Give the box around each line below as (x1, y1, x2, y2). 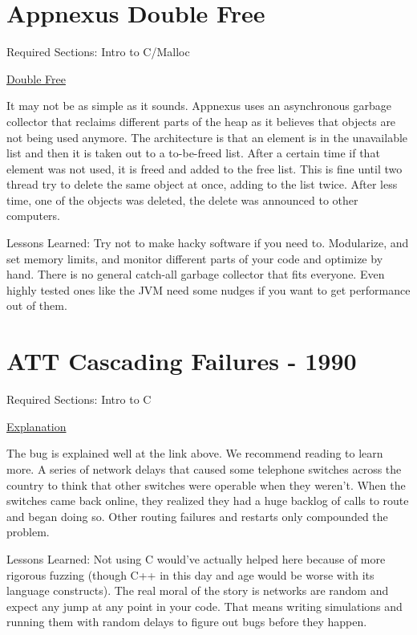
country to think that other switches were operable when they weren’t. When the (6, 476, 406, 493)
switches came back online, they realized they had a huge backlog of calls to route (6, 492, 409, 509)
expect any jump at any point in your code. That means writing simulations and (6, 597, 403, 614)
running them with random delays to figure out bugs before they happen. (6, 613, 367, 630)
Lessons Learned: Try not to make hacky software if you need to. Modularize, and (6, 234, 409, 251)
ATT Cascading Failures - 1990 (6, 344, 357, 377)
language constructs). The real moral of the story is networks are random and (6, 582, 389, 599)
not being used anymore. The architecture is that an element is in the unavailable (6, 128, 408, 145)
